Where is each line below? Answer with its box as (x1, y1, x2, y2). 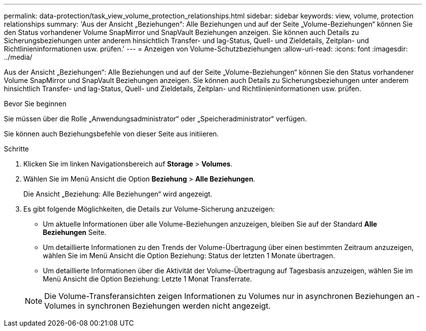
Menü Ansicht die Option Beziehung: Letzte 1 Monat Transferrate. (43, 275, 252, 283)
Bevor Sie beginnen (4, 99, 67, 108)
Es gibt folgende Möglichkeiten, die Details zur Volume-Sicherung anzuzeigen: (23, 205, 275, 213)
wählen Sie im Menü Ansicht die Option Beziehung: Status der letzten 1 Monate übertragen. (43, 251, 335, 260)
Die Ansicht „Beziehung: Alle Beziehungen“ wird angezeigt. (23, 190, 213, 198)
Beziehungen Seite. (43, 228, 106, 236)
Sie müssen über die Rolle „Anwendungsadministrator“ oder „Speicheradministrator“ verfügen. (4, 115, 307, 123)
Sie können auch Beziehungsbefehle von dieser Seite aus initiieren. (4, 130, 219, 138)
